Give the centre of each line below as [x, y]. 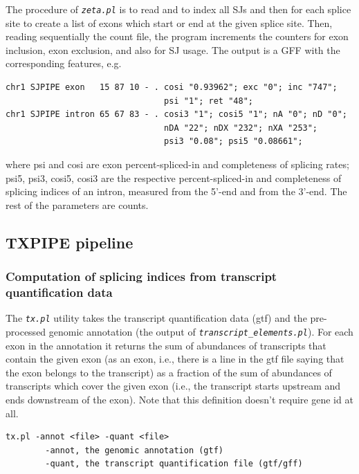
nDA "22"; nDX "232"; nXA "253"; [241, 128]
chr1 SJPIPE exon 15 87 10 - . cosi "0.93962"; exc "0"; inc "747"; [172, 88]
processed [26, 331]
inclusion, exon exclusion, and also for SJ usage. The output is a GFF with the [173, 49]
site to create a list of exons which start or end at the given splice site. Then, [169, 22]
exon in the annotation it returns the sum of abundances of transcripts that [166, 345]
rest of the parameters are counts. [77, 204]
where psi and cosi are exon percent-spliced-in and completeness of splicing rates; [177, 164]
